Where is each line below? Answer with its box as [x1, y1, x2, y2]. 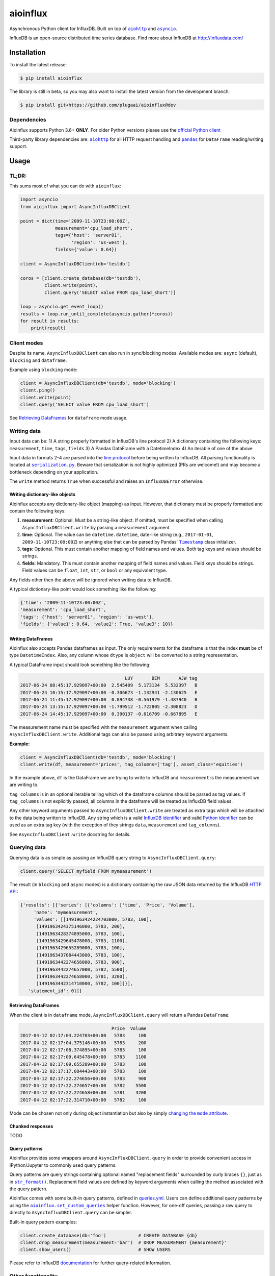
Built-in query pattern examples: [9, 1219, 77, 1225]
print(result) [31, 325, 66, 331]
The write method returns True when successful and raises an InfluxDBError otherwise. [9, 478, 204, 484]
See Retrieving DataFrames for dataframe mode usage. [9, 415, 128, 421]
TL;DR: [9, 173, 27, 180]
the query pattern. [9, 1186, 48, 1192]
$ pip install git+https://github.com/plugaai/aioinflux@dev [20, 102, 176, 108]
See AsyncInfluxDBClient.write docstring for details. [9, 831, 131, 837]
